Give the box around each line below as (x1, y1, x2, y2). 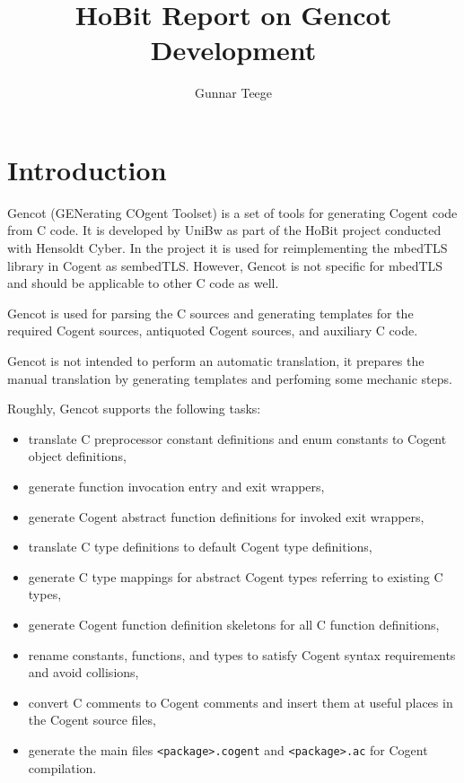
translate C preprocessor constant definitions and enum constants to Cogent (28, 429, 447, 448)
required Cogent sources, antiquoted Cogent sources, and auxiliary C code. (7, 321, 418, 340)
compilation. (28, 758, 97, 777)
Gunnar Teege (194, 83, 273, 102)
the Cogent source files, (28, 710, 156, 729)
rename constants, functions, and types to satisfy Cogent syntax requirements (28, 645, 456, 664)
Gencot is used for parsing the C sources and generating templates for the (7, 303, 414, 322)
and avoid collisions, (28, 663, 139, 682)
